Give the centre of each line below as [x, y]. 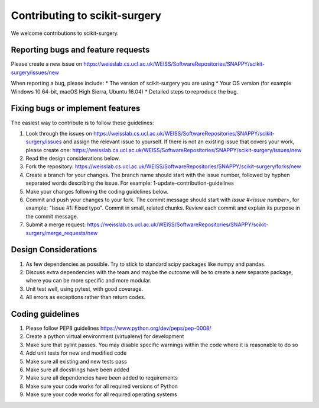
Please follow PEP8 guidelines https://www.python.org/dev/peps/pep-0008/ [119, 328]
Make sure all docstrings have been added [77, 370]
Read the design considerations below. [73, 158]
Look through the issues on [59, 133]
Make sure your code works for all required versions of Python [102, 386]
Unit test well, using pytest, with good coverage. [84, 289]
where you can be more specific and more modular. [89, 281]
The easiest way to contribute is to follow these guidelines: [82, 123]
